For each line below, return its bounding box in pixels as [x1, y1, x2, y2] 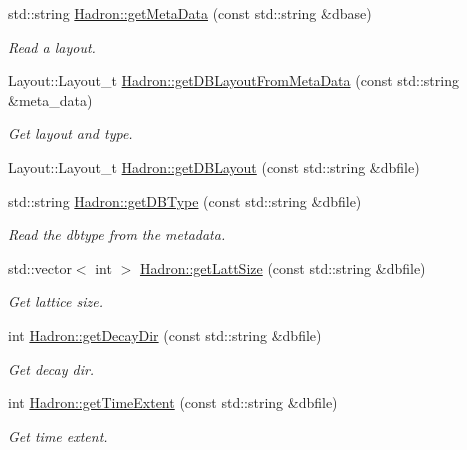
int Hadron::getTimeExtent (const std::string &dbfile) [8, 392, 338, 413]
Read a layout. [8, 36, 96, 57]
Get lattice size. [8, 291, 103, 312]
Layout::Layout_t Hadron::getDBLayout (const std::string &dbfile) [8, 156, 420, 177]
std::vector [8, 257, 72, 278]
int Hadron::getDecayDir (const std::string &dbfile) [8, 324, 322, 345]
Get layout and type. [8, 123, 133, 144]
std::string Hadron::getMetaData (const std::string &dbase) [8, 3, 372, 23]
